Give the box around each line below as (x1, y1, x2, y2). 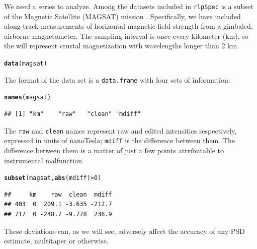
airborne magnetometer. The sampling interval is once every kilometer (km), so (4, 30, 248, 41)
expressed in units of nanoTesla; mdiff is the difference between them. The (4, 135, 235, 146)
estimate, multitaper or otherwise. (4, 235, 109, 246)
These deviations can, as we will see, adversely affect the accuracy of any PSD (4, 225, 245, 236)
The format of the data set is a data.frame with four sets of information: (4, 74, 230, 85)
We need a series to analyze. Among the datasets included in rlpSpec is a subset (4, 1, 253, 11)
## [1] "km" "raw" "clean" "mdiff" (4, 110, 141, 117)
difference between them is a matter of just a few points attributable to (4, 145, 224, 155)
